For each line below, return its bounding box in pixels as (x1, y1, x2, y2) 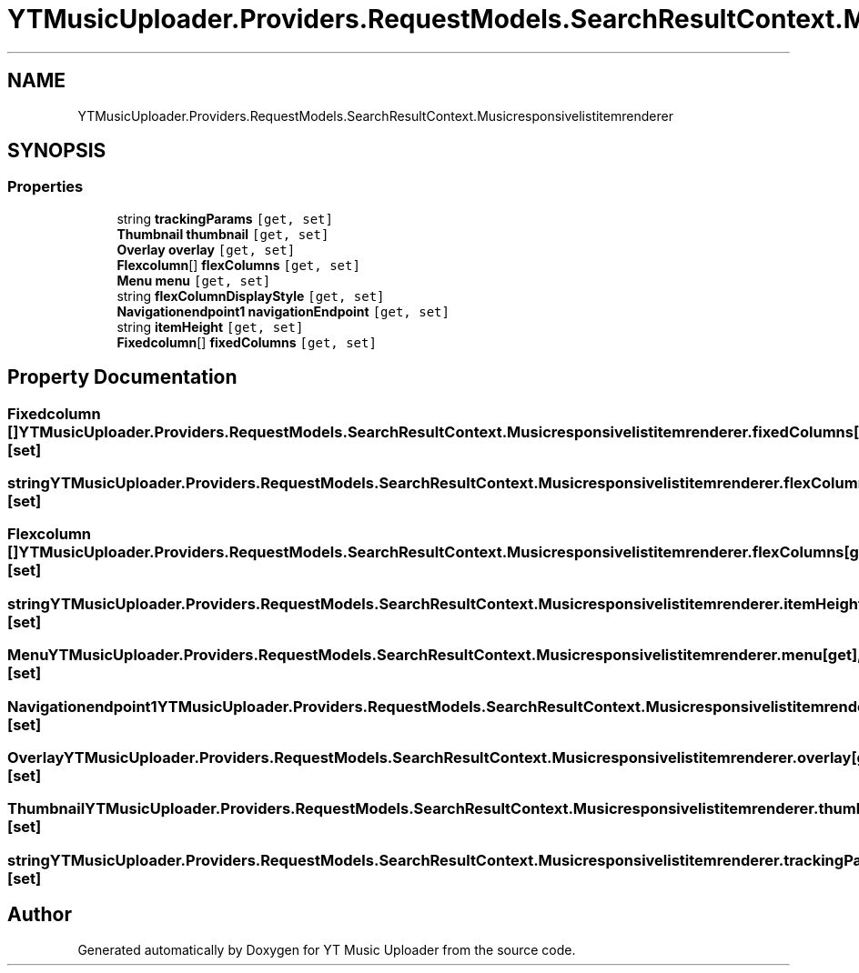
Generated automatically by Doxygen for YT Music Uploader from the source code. (77, 941, 576, 958)
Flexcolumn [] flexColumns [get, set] (116, 256, 360, 273)
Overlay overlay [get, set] (116, 241, 296, 257)
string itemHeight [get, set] (116, 318, 304, 335)
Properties (7, 177, 84, 196)
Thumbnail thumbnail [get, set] (116, 226, 329, 242)
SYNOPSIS (7, 139, 106, 163)
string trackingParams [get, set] (116, 210, 333, 226)
